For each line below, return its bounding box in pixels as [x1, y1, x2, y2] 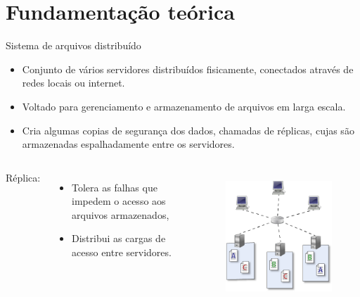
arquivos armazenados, [72, 207, 169, 222]
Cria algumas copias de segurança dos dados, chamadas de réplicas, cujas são [22, 122, 354, 137]
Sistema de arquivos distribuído [6, 38, 141, 53]
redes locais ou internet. [22, 75, 125, 90]
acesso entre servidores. [72, 245, 172, 260]
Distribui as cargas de [72, 231, 166, 246]
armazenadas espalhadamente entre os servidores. [22, 137, 235, 151]
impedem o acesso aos [72, 194, 166, 208]
